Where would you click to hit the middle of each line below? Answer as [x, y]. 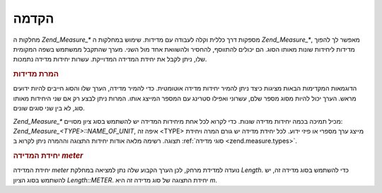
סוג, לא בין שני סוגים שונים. [49, 108]
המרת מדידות [36, 74]
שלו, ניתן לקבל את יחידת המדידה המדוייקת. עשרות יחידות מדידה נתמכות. [110, 59]
